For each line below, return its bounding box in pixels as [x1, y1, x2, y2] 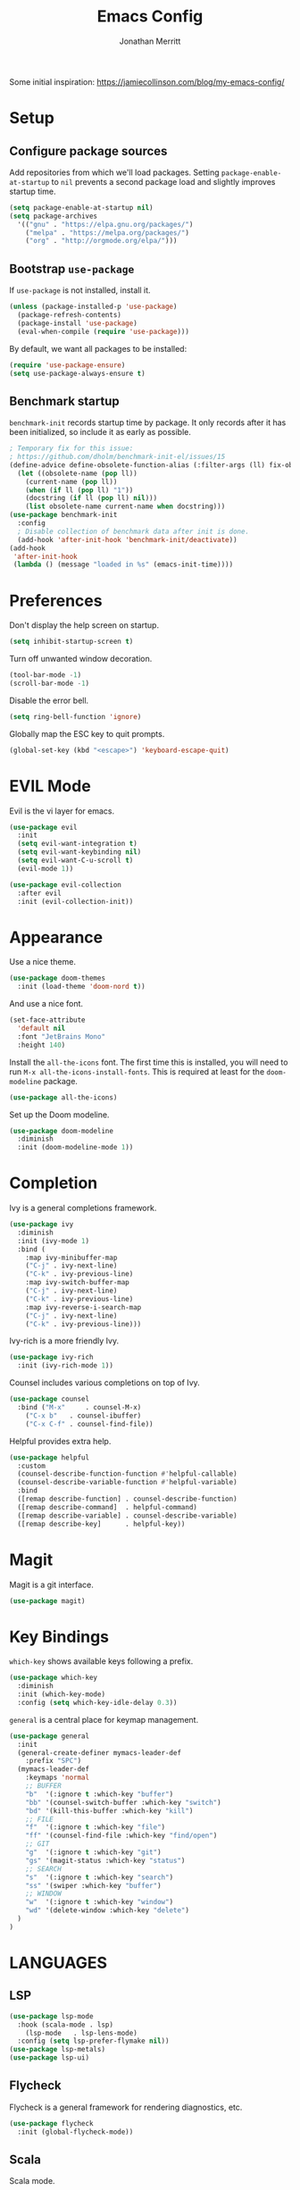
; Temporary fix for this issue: [9, 444, 134, 453]
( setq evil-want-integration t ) [17, 840, 138, 848]
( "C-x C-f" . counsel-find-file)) [25, 1419, 154, 1428]
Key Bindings [9, 1626, 110, 1647]
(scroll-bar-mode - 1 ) [9, 679, 90, 688]
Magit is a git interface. [9, 1579, 94, 1590]
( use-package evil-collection [9, 880, 122, 890]
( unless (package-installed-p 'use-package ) [9, 302, 178, 312]
